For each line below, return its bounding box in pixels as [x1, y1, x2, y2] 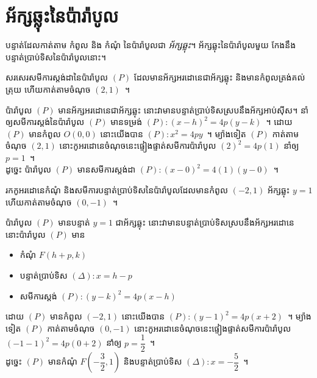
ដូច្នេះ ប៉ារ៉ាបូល [5, 163, 52, 176]
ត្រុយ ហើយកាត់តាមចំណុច [5, 82, 91, 95]
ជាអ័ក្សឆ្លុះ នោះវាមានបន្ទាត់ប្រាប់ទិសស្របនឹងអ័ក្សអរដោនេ [115, 216, 294, 229]
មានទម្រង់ [110, 115, 143, 128]
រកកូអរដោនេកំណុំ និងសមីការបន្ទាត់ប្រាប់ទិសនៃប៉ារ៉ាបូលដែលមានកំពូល [5, 184, 228, 196]
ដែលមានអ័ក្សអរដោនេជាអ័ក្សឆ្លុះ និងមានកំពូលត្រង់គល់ [134, 71, 305, 84]
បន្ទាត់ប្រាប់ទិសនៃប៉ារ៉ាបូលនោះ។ [5, 50, 106, 63]
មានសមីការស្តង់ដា [77, 163, 136, 176]
